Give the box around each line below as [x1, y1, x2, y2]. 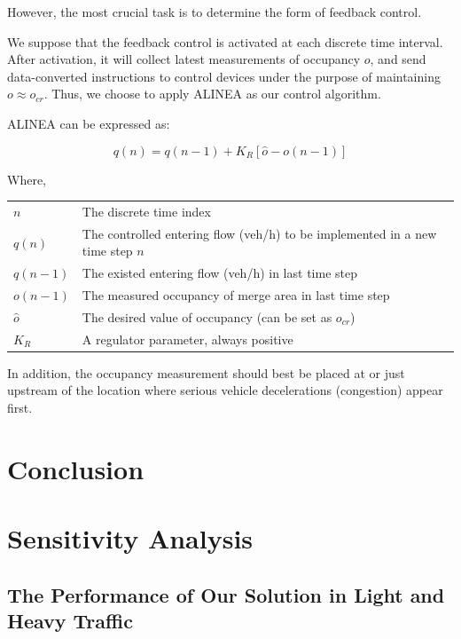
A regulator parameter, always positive [82, 329, 293, 348]
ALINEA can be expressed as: [7, 114, 170, 132]
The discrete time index [82, 201, 211, 220]
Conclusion [7, 450, 145, 486]
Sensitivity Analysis [7, 520, 254, 556]
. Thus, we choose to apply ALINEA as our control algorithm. [43, 84, 381, 103]
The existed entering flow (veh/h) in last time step [82, 264, 357, 282]
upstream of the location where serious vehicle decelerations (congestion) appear [7, 381, 443, 399]
